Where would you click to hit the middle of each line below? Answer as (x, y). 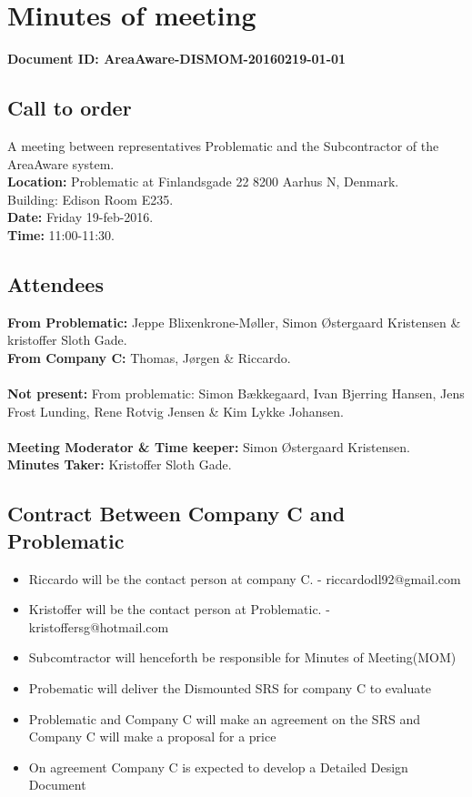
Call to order (70, 108)
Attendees (55, 283)
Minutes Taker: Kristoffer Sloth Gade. (120, 464)
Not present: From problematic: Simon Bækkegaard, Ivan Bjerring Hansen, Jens (236, 393)
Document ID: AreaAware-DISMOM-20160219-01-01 (177, 59)
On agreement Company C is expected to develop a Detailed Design (218, 767)
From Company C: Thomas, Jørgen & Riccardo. (149, 357)
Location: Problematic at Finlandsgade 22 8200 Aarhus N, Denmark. (203, 182)
